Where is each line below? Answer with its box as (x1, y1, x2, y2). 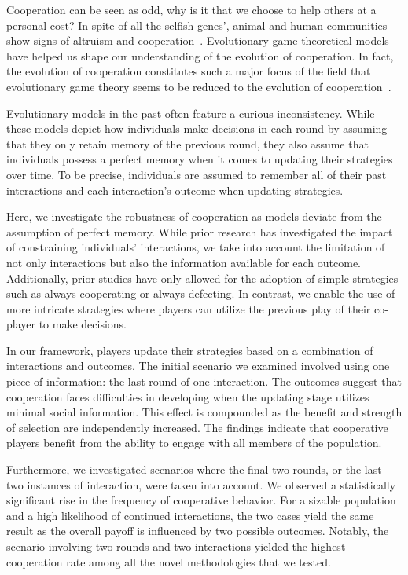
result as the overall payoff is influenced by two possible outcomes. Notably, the (6, 522, 389, 539)
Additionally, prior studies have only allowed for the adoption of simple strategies (6, 269, 399, 286)
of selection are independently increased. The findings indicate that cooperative (6, 419, 388, 435)
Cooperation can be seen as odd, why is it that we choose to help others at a (6, 2, 377, 17)
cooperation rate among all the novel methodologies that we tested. (6, 553, 331, 570)
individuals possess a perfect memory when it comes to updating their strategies (6, 151, 393, 167)
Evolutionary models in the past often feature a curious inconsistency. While (6, 104, 375, 121)
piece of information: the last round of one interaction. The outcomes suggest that (6, 373, 402, 390)
